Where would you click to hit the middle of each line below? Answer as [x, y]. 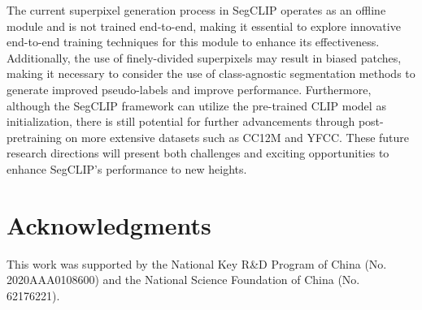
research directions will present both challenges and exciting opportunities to [198, 153]
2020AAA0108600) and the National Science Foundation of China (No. [183, 280]
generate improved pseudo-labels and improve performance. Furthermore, [189, 89]
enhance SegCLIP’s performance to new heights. [127, 168]
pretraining [34, 137]
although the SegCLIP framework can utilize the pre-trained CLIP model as [196, 105]
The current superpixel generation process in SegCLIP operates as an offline [196, 10]
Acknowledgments [109, 224]
